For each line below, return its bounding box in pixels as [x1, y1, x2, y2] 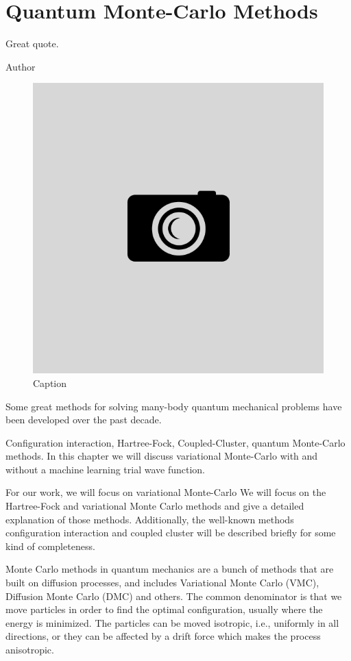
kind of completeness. [5, 538, 95, 553]
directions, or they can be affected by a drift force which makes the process [5, 629, 321, 643]
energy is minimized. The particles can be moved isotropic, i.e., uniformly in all [5, 615, 339, 629]
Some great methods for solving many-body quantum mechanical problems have [5, 399, 342, 413]
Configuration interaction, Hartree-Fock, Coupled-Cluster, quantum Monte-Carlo [5, 435, 346, 449]
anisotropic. [5, 643, 54, 656]
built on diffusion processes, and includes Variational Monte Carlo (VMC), [5, 575, 319, 590]
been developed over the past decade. [5, 412, 162, 427]
